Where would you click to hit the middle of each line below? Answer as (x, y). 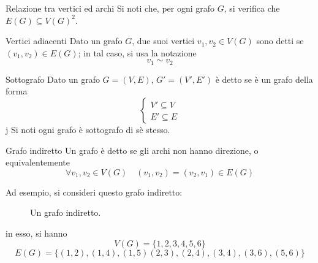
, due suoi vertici (163, 41)
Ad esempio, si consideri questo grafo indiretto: (94, 192)
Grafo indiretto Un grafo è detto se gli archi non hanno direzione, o (132, 150)
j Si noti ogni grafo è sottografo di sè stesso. (88, 130)
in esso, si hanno (36, 233)
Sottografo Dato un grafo (53, 79)
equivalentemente (38, 162)
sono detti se (280, 41)
